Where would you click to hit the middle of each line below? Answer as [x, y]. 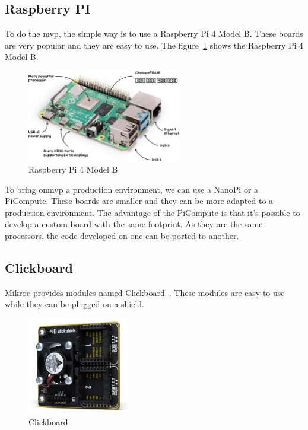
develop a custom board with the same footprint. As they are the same [134, 224]
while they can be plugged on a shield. [74, 304]
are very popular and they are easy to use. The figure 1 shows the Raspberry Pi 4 [154, 45]
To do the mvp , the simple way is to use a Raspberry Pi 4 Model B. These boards [154, 34]
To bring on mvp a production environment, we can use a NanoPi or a [132, 189]
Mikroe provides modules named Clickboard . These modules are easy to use [145, 292]
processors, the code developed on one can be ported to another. [122, 236]
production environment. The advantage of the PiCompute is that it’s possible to [153, 212]
